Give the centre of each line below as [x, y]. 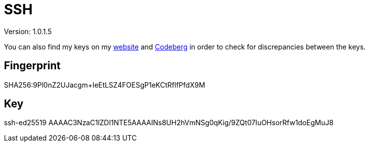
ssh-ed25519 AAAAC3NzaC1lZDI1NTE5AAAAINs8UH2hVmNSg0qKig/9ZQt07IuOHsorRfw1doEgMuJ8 [169, 123]
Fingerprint [32, 66]
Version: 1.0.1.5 [28, 31]
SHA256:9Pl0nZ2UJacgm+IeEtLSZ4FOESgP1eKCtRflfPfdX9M [105, 85]
